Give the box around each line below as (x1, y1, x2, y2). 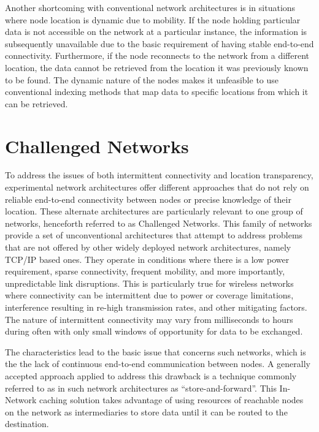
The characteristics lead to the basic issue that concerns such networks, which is (5, 345, 306, 358)
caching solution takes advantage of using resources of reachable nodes (39, 393, 304, 406)
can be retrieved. (5, 97, 68, 110)
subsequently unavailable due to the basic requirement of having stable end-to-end (5, 37, 314, 50)
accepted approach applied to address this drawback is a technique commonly (5, 369, 297, 382)
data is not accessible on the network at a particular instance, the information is (5, 25, 307, 38)
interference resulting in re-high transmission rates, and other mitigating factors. (5, 301, 307, 313)
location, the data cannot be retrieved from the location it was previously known (5, 61, 309, 74)
